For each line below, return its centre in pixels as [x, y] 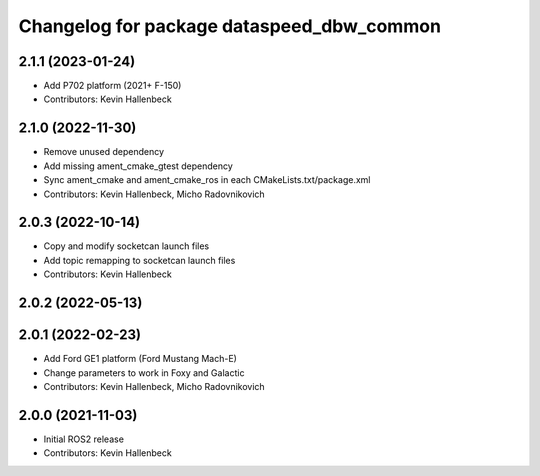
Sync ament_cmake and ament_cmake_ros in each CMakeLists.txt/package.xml [207, 180]
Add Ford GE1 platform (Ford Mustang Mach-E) [140, 359]
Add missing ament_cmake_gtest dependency [138, 166]
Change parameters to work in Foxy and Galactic [144, 372]
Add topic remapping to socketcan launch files [139, 260]
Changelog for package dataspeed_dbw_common [230, 26]
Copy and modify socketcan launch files [126, 246]
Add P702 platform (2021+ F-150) [112, 86]
